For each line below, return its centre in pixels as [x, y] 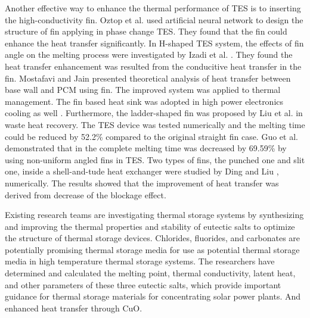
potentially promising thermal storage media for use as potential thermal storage [152, 249]
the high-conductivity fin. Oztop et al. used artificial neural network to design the [154, 19]
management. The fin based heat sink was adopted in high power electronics [144, 101]
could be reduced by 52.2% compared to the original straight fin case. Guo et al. [151, 136]
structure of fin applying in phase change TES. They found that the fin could [146, 31]
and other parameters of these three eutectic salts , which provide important [143, 284]
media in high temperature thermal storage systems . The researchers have [140, 261]
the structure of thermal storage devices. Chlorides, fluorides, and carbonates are [153, 238]
